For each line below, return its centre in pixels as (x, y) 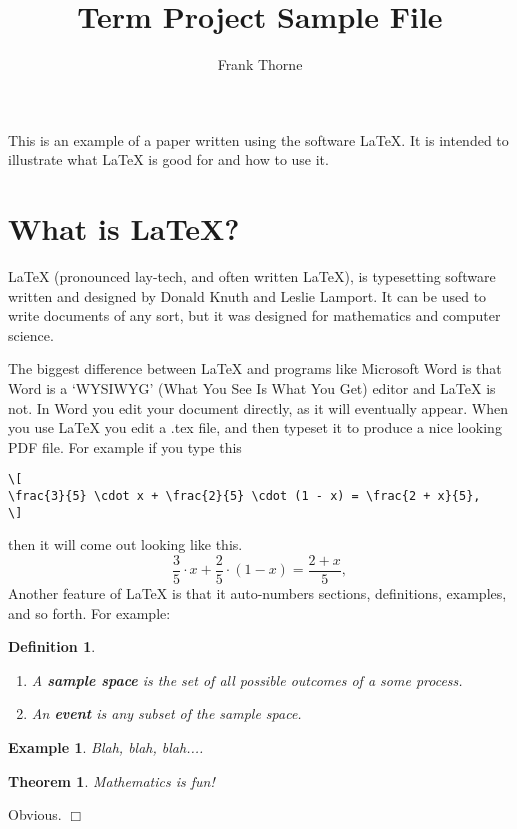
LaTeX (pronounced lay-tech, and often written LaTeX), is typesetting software (252, 276)
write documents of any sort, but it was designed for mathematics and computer (254, 315)
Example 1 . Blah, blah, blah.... (106, 746)
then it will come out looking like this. (125, 544)
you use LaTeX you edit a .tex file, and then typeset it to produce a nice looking (255, 427)
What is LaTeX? (124, 228)
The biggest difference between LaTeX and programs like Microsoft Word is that (255, 368)
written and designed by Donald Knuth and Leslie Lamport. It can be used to (247, 295)
